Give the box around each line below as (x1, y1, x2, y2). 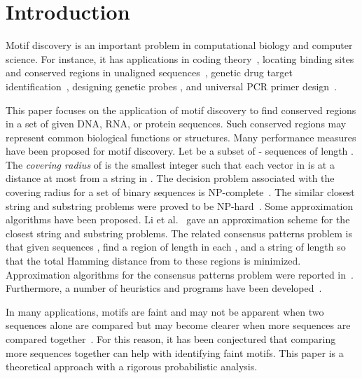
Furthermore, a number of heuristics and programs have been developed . (6, 281, 322, 295)
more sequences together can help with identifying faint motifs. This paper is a (6, 345, 344, 360)
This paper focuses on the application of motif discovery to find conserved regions (6, 102, 356, 117)
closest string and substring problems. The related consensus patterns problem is (6, 225, 352, 240)
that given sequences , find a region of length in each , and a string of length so (6, 239, 346, 254)
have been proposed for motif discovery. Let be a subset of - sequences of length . (6, 143, 354, 158)
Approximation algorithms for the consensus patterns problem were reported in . (6, 267, 354, 281)
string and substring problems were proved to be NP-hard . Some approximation (6, 198, 354, 213)
